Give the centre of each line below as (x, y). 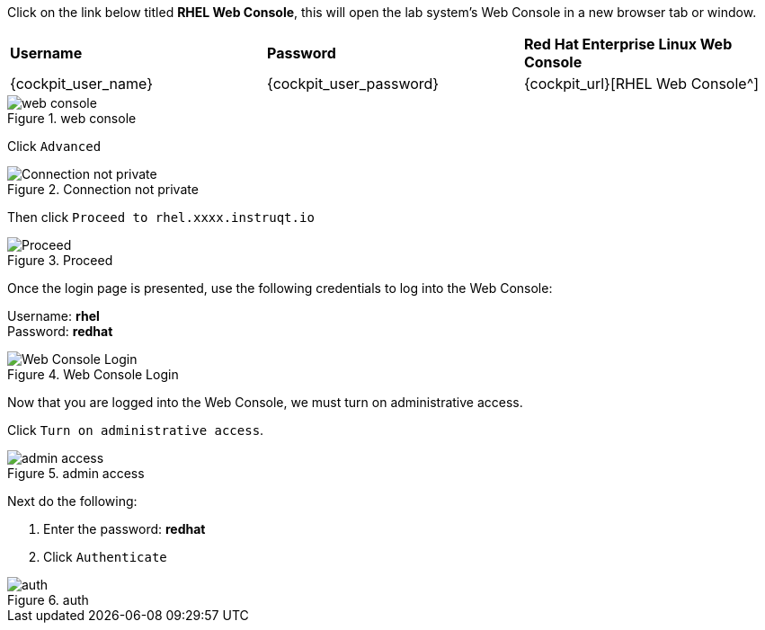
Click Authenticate (105, 557)
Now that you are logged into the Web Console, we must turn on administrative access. (265, 402)
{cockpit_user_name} (82, 84)
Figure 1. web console (72, 118)
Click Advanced (54, 146)
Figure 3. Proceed (60, 260)
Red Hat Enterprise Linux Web (628, 44)
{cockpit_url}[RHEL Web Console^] (641, 84)
